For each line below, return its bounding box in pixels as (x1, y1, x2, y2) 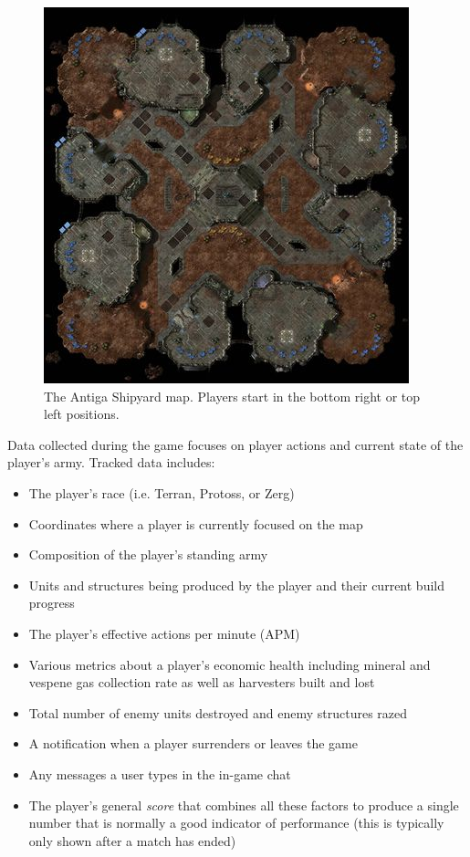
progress (28, 593, 75, 612)
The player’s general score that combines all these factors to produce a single (28, 795, 459, 814)
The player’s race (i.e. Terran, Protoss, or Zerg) (28, 483, 295, 502)
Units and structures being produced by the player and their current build (28, 575, 444, 594)
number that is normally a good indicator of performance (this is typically (28, 813, 444, 832)
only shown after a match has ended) (28, 831, 236, 850)
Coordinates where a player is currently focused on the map (28, 514, 363, 533)
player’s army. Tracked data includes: (7, 453, 215, 472)
